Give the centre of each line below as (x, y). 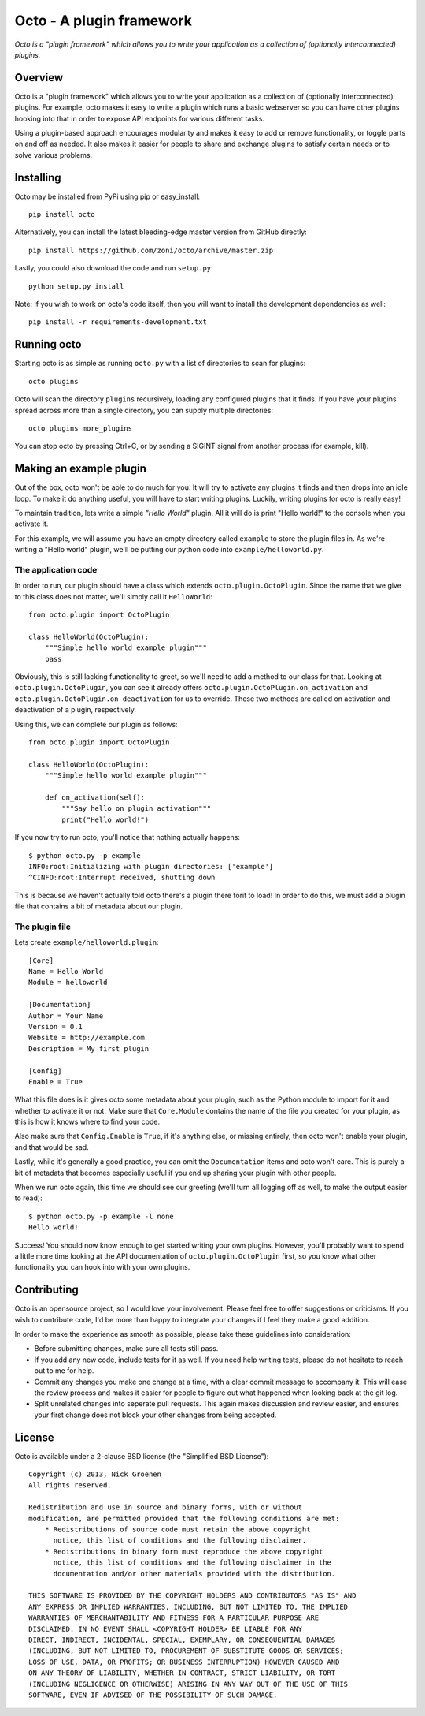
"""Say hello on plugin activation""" (137, 809)
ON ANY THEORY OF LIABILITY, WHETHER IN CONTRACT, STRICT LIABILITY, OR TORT (182, 1673)
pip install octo (62, 214)
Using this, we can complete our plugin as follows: (96, 724)
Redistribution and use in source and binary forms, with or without (166, 1507)
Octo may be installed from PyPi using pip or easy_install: (107, 196)
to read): (28, 1198)
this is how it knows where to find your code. (87, 1122)
